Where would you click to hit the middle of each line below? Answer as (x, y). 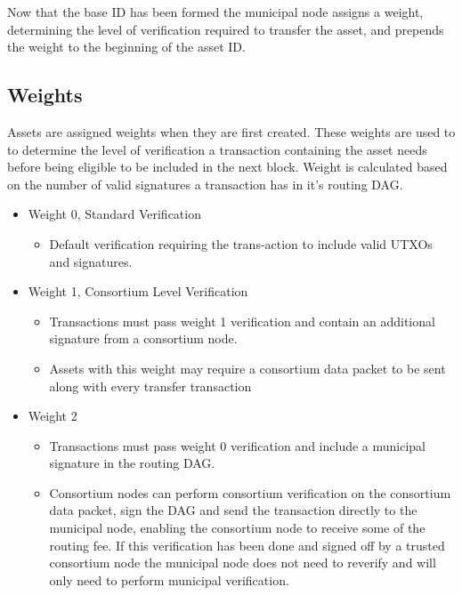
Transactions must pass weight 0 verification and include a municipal (237, 445)
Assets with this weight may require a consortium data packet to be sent (247, 368)
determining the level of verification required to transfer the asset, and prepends (226, 29)
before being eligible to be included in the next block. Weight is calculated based (227, 167)
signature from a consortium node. (143, 338)
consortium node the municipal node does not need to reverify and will (243, 563)
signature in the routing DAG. (132, 463)
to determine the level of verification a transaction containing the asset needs (217, 149)
